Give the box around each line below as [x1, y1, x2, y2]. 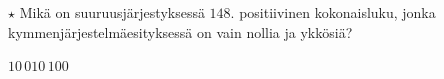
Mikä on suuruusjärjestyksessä [19, 2, 205, 22]
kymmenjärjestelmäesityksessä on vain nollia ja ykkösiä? [8, 21, 353, 42]
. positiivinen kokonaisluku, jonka [230, 2, 436, 22]
